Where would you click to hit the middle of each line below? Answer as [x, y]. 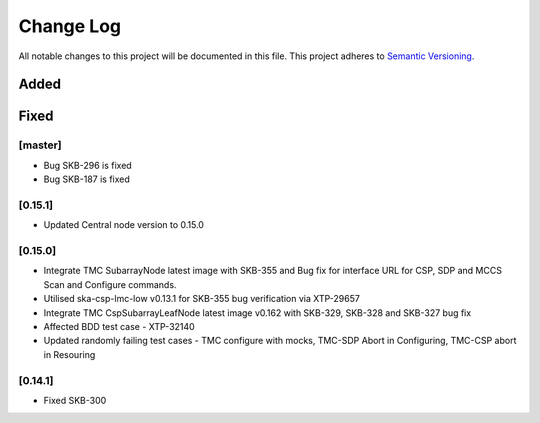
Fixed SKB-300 [75, 400]
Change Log [70, 26]
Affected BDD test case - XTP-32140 [119, 326]
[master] [40, 145]
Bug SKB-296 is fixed [87, 165]
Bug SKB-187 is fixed [86, 179]
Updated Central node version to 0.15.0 [124, 225]
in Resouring [69, 354]
